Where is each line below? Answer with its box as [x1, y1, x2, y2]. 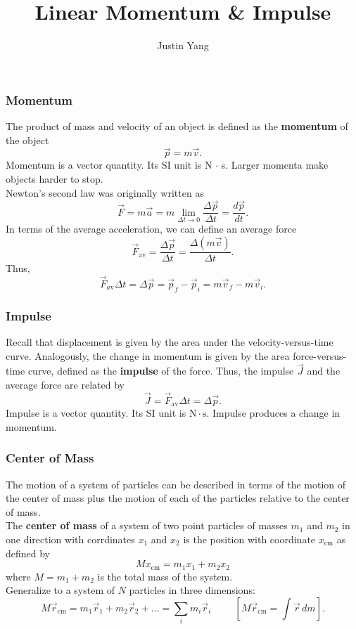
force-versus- [293, 348, 347, 363]
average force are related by [6, 377, 125, 391]
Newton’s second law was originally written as [6, 185, 204, 200]
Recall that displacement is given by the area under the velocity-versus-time [6, 334, 333, 349]
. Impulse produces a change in [206, 406, 341, 420]
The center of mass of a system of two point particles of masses [6, 518, 288, 533]
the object [6, 132, 49, 147]
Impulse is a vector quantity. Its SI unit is [6, 406, 186, 420]
